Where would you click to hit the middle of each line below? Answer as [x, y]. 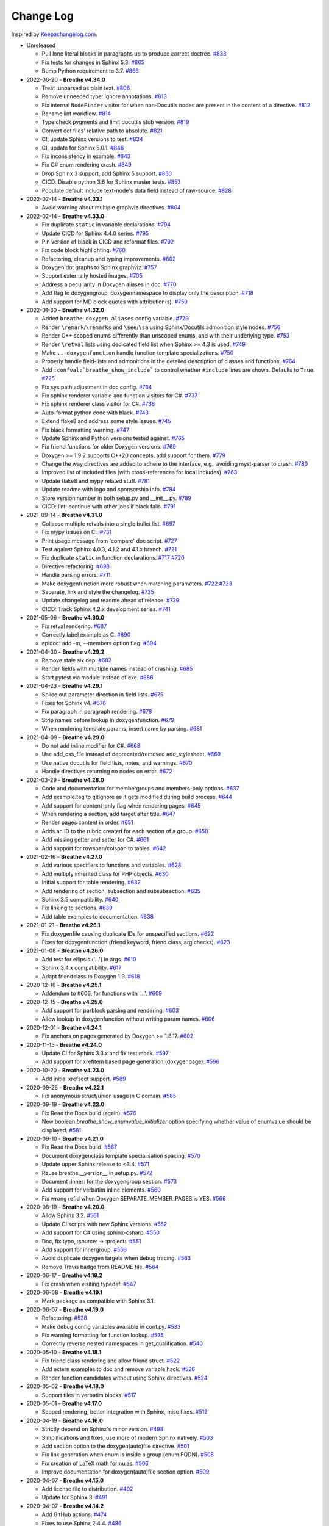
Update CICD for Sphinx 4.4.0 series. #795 [95, 233]
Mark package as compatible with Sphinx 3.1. [98, 1301]
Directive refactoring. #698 [76, 566]
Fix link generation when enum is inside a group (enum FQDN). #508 [128, 1455]
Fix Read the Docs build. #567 [80, 1147]
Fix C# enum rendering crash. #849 [87, 165]
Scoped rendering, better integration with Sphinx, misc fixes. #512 [125, 1412]
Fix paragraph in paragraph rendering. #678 [97, 712]
